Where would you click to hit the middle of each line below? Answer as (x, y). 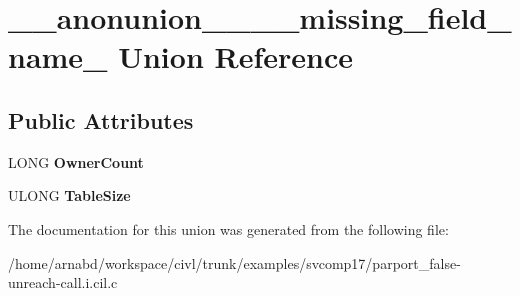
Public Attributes (101, 119)
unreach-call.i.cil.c (63, 282)
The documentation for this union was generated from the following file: (228, 228)
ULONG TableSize (69, 195)
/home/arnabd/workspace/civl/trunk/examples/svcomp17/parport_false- (234, 262)
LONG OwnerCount (76, 161)
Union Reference (235, 56)
